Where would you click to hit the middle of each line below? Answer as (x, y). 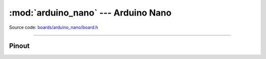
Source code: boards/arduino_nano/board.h (54, 27)
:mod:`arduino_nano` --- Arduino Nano (90, 13)
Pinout (19, 46)
